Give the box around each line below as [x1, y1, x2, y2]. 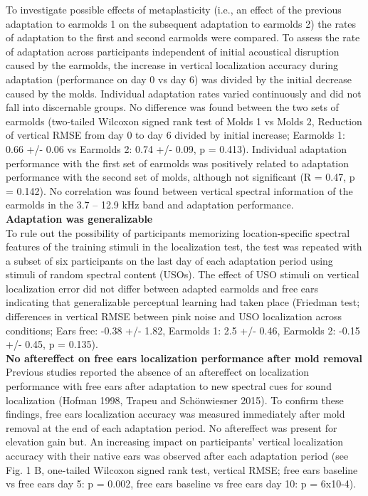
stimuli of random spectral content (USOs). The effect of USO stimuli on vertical [6, 267, 359, 282]
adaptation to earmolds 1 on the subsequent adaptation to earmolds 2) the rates [6, 16, 357, 31]
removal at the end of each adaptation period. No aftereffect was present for [6, 420, 337, 435]
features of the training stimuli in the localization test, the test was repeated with [6, 239, 362, 254]
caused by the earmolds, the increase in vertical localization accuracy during [6, 58, 339, 73]
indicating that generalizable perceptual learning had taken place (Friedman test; [6, 295, 360, 310]
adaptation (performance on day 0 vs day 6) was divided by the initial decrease [6, 71, 352, 86]
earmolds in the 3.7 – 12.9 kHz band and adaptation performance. [6, 197, 294, 212]
